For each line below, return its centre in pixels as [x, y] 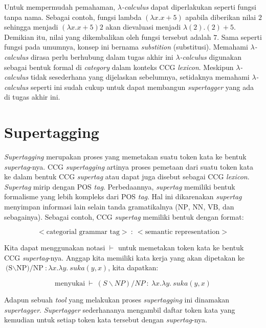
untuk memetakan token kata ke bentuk [181, 248]
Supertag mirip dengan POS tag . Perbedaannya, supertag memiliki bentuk [120, 186]
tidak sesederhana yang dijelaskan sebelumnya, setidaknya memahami [140, 77]
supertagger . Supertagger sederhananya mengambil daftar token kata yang [120, 309]
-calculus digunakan [210, 56]
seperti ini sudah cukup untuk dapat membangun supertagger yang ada [142, 87]
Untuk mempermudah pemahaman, [60, 7]
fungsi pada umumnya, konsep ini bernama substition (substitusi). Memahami [126, 47]
